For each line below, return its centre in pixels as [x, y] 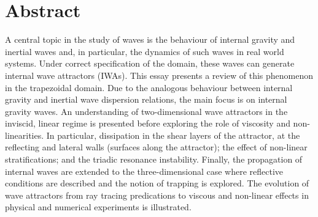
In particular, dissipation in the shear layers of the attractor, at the [173, 135]
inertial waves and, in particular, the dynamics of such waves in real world [145, 51]
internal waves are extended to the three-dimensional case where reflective [144, 171]
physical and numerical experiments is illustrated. [98, 207]
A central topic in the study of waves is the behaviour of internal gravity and [150, 39]
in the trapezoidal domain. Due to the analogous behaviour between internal [149, 87]
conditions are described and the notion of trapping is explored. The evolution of [157, 183]
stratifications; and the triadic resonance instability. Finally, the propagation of [154, 159]
